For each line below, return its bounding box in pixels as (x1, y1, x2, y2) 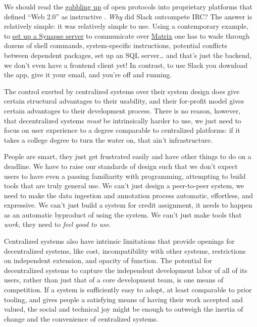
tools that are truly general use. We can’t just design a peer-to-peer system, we (4, 180, 244, 191)
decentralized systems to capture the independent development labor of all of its (4, 265, 248, 275)
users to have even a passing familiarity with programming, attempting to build (4, 170, 246, 181)
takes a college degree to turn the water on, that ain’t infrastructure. (4, 134, 213, 145)
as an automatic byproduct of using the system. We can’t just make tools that (4, 209, 242, 219)
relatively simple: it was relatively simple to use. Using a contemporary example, (4, 21, 249, 31)
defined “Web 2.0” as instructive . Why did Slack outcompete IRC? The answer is (4, 11, 252, 21)
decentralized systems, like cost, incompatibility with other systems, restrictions (4, 245, 246, 256)
